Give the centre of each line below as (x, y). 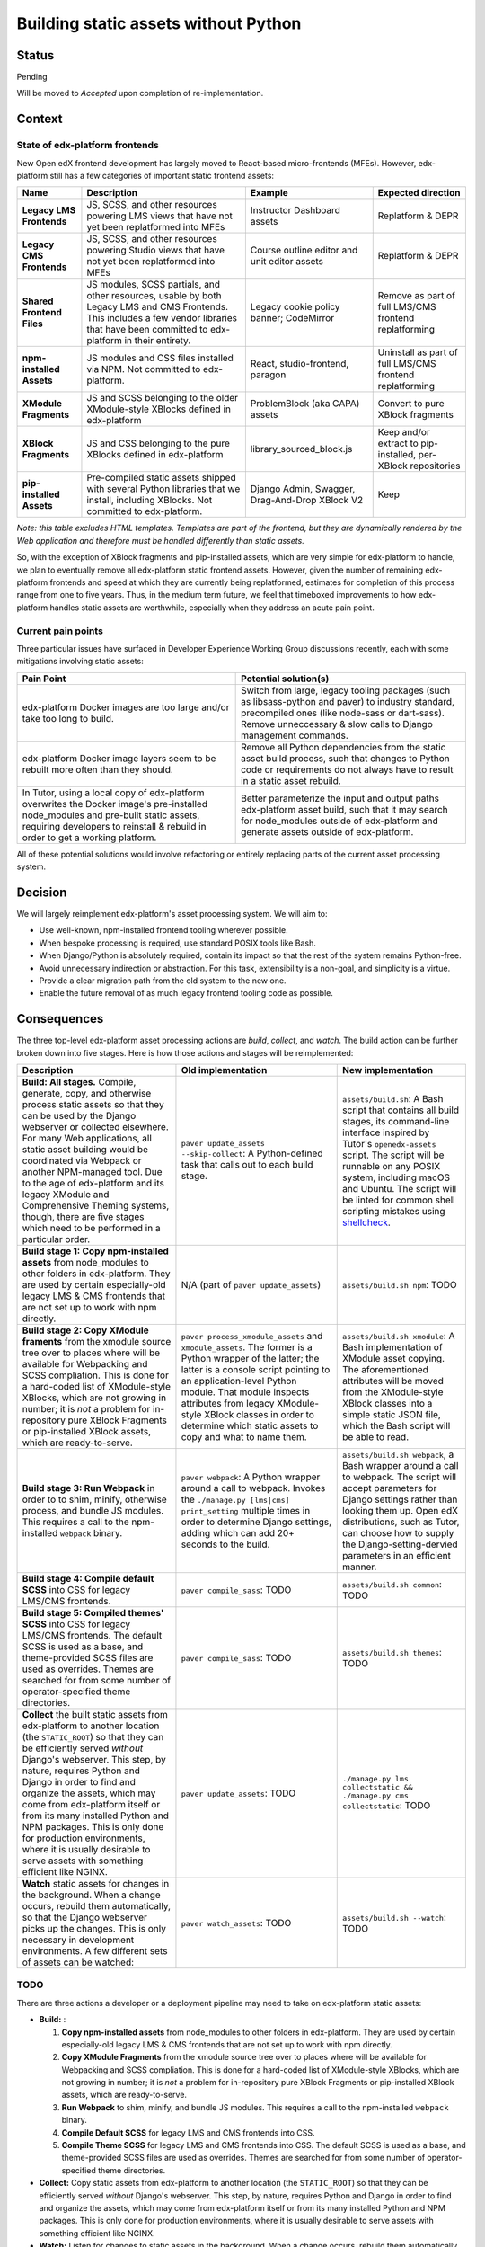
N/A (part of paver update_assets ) (251, 1284)
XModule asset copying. (393, 1358)
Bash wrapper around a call (401, 1465)
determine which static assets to (250, 1425)
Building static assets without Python (159, 23)
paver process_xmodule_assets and (252, 1336)
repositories (435, 466)
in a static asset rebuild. (291, 780)
